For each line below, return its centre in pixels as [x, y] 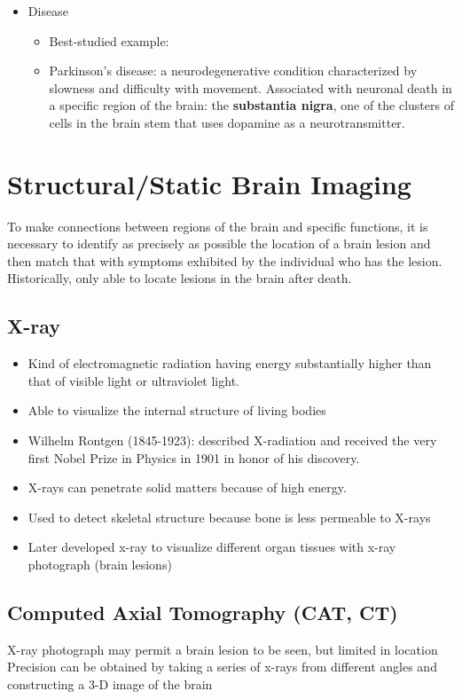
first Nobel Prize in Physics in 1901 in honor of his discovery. [194, 457]
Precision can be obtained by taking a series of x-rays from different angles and [222, 667]
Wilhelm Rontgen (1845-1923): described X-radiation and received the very [232, 440]
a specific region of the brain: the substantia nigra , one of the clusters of [251, 105]
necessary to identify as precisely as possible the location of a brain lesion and [219, 243]
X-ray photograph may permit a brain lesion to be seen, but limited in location [223, 649]
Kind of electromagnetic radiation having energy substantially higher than [230, 363]
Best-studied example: [109, 40]
